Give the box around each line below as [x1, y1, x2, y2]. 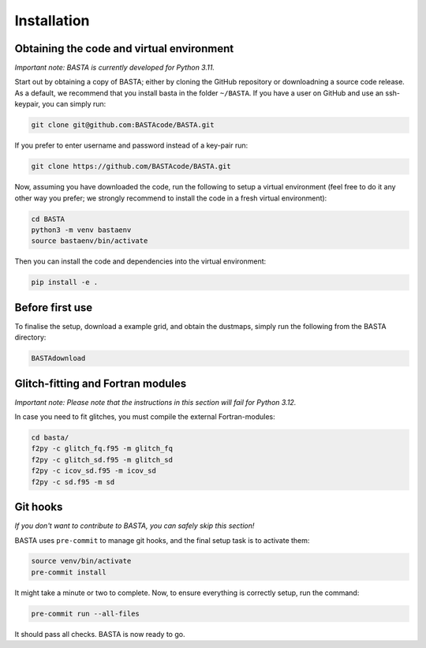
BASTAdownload [31, 354, 86, 363]
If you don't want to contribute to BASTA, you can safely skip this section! [14, 521, 255, 530]
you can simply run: [42, 99, 106, 109]
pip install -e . [31, 278, 99, 287]
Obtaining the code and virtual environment [14, 42, 234, 55]
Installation [14, 12, 90, 29]
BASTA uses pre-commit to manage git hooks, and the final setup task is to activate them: [14, 535, 310, 545]
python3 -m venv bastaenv [31, 225, 132, 234]
